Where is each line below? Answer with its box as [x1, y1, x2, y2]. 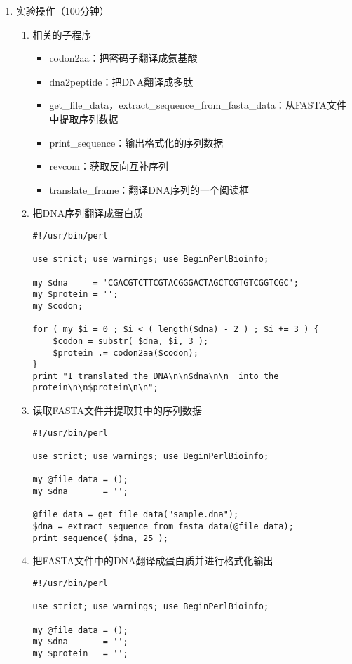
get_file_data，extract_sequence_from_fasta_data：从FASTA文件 [49, 98, 346, 112]
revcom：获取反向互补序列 [49, 159, 168, 173]
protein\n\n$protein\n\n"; [32, 383, 158, 393]
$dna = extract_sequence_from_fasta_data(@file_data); [32, 521, 294, 531]
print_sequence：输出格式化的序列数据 [49, 135, 224, 150]
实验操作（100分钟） [15, 4, 109, 18]
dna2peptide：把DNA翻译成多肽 [49, 74, 194, 88]
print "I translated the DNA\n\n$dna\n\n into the [32, 371, 279, 381]
